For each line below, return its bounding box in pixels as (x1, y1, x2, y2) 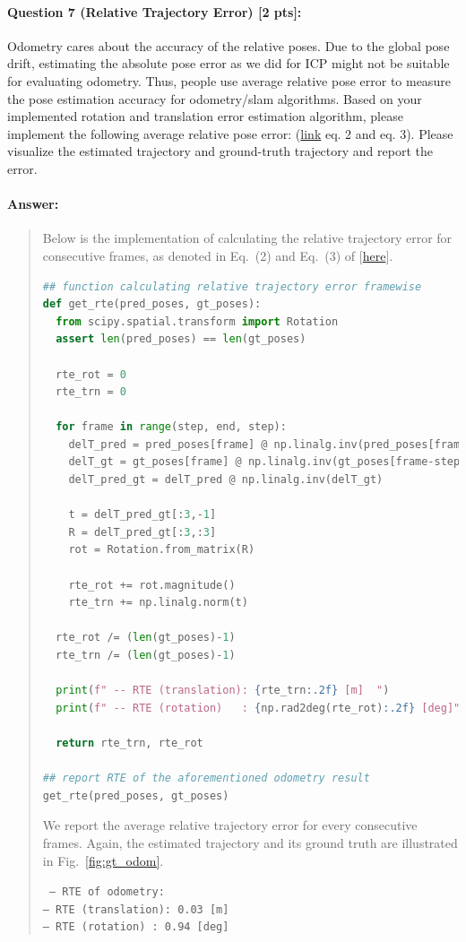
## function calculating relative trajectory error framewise (42, 280, 422, 293)
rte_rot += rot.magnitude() (68, 578, 236, 592)
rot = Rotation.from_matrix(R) (68, 543, 255, 557)
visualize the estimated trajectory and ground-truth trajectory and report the (7, 142, 433, 160)
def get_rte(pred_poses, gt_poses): (42, 298, 262, 311)
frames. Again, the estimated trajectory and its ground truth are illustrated (42, 833, 458, 851)
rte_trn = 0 (56, 385, 126, 399)
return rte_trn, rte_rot (56, 736, 203, 749)
